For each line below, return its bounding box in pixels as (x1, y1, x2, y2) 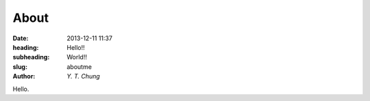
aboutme (66, 62, 92, 71)
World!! (66, 53, 87, 61)
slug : (12, 62, 27, 71)
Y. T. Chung (66, 72, 101, 81)
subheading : (12, 53, 50, 61)
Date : (12, 34, 29, 42)
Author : (12, 72, 36, 81)
